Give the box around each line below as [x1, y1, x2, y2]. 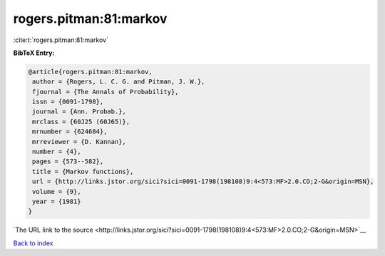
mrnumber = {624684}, [32, 128, 108, 135]
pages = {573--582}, [32, 158, 104, 165]
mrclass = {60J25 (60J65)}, [32, 118, 130, 126]
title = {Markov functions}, [32, 168, 134, 175]
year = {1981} [32, 198, 81, 205]
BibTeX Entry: [13, 48, 55, 57]
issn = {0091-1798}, [32, 98, 104, 106]
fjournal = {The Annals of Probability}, [32, 88, 179, 96]
